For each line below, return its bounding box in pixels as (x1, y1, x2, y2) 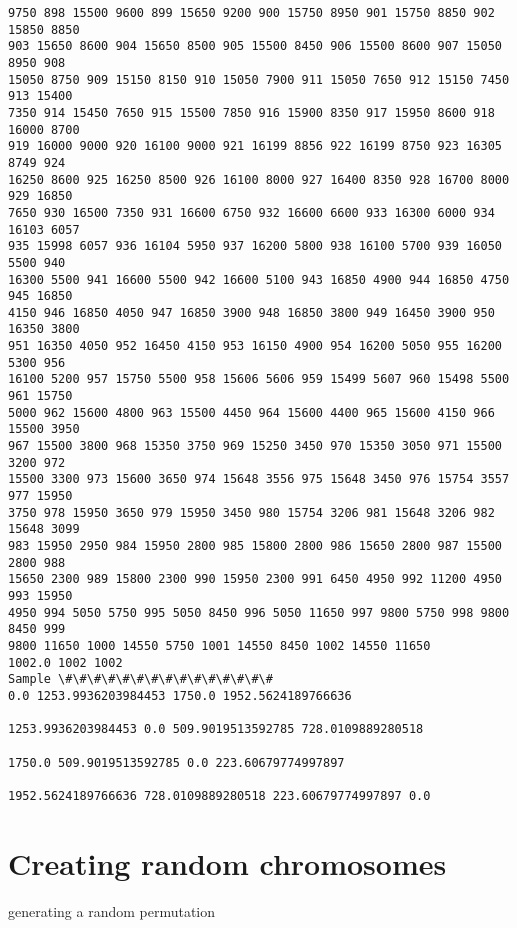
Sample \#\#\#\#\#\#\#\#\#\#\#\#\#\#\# (8, 672, 273, 687)
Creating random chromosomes (8, 842, 447, 883)
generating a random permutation (8, 900, 216, 921)
